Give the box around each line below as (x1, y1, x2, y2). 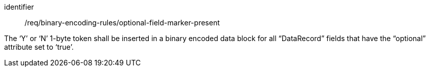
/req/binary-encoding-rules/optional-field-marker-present (25, 18, 220, 27)
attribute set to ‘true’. (4, 43, 74, 51)
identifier (4, 3, 34, 11)
